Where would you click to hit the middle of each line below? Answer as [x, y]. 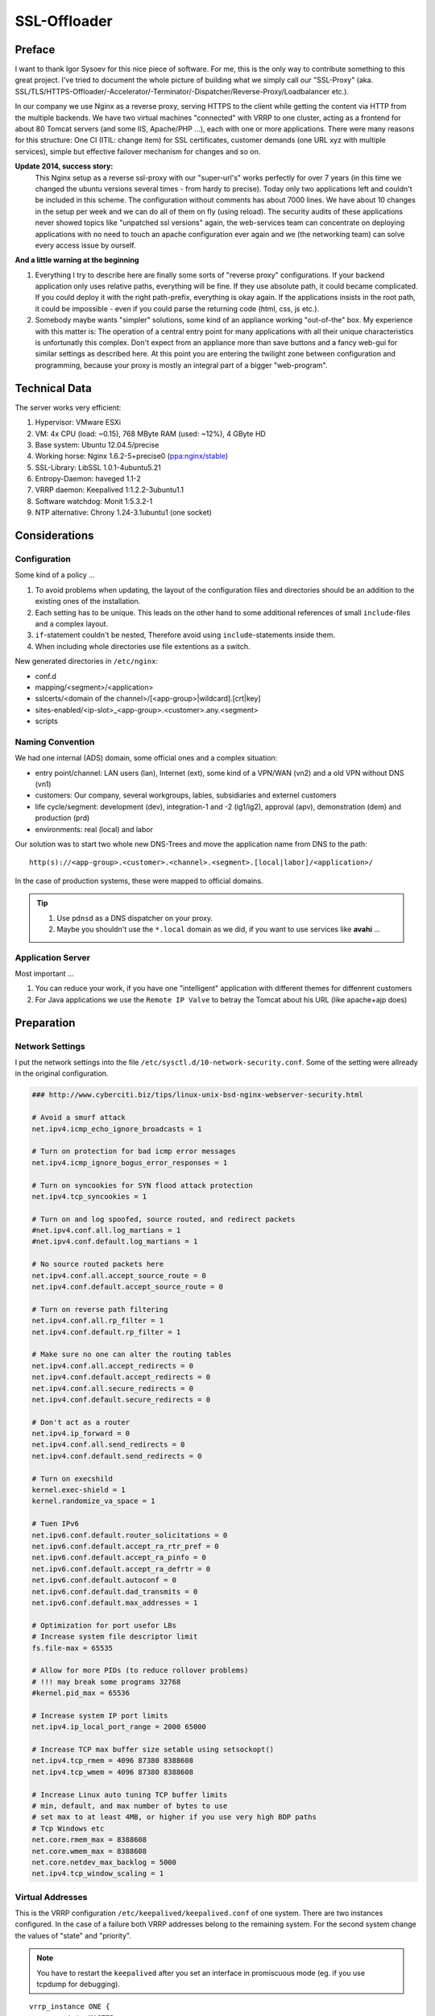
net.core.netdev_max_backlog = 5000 [104, 1862]
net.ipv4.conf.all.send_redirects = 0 [108, 1445]
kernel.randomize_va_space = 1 [94, 1501]
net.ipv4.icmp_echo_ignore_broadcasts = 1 [117, 1129]
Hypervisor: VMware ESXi [78, 423]
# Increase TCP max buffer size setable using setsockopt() [153, 1749]
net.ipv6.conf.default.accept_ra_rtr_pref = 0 [125, 1546]
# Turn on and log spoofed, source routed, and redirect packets [164, 1219]
